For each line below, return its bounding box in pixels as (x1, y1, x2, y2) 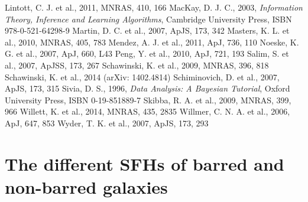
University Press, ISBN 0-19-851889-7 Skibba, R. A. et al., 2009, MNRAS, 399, (5, 93, 291, 106)
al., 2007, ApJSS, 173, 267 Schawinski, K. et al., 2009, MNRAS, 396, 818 (5, 58, 269, 71)
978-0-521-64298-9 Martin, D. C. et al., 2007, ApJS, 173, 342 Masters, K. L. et (5, 24, 290, 37)
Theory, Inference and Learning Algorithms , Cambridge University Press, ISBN (5, 12, 292, 25)
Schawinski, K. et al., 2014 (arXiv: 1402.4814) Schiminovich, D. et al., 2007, (5, 70, 280, 83)
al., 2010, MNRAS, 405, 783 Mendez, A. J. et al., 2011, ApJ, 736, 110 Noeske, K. (5, 35, 299, 48)
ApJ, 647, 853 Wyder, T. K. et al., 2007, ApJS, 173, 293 (5, 116, 209, 129)
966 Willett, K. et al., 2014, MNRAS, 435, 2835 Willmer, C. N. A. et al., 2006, (5, 105, 290, 118)
